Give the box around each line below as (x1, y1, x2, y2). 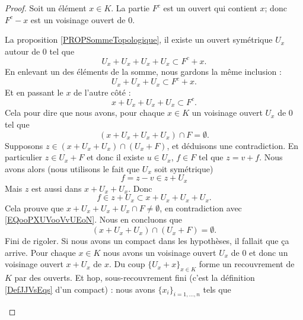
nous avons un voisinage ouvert (103, 246, 216, 258)
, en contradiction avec (160, 201, 242, 214)
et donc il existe (87, 151, 145, 163)
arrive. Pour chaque (5, 246, 76, 258)
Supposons (5, 139, 43, 151)
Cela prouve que (5, 201, 64, 214)
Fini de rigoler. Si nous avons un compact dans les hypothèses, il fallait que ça (5, 235, 289, 247)
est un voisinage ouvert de (30, 13, 126, 26)
